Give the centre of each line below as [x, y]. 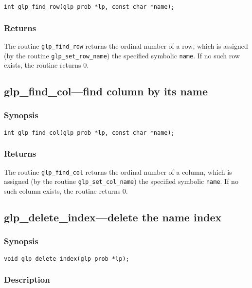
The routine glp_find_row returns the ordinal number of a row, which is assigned [126, 45]
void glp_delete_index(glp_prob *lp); [67, 259]
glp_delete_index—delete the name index [113, 217]
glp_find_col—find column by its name [106, 91]
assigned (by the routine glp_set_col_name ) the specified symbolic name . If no [121, 181]
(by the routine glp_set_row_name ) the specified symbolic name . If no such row [122, 55]
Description [27, 279]
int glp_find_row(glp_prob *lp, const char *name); [89, 7]
